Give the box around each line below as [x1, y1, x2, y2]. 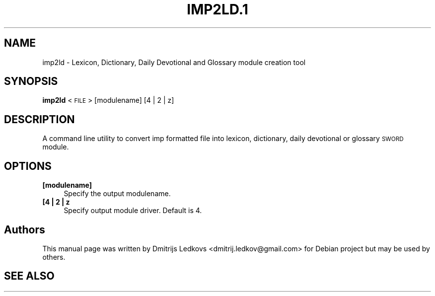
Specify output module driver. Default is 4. [64, 206, 202, 215]
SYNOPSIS [4, 75, 58, 88]
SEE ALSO [4, 270, 55, 283]
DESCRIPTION [4, 113, 75, 126]
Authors [4, 223, 45, 236]
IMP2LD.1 [187, 1, 248, 18]
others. [42, 252, 66, 261]
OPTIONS [4, 159, 52, 172]
